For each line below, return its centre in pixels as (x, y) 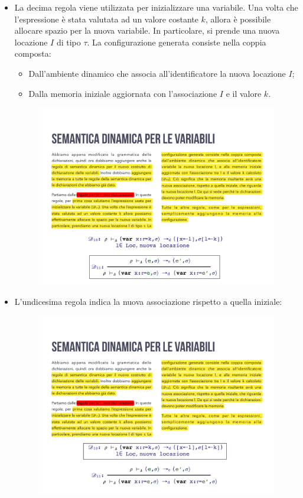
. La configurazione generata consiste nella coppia (177, 42)
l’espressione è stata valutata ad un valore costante (106, 19)
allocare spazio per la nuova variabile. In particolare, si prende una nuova (147, 30)
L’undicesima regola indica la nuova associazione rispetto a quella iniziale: (148, 301)
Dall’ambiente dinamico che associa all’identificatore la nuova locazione (157, 73)
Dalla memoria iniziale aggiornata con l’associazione (123, 93)
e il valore (244, 93)
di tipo (69, 42)
